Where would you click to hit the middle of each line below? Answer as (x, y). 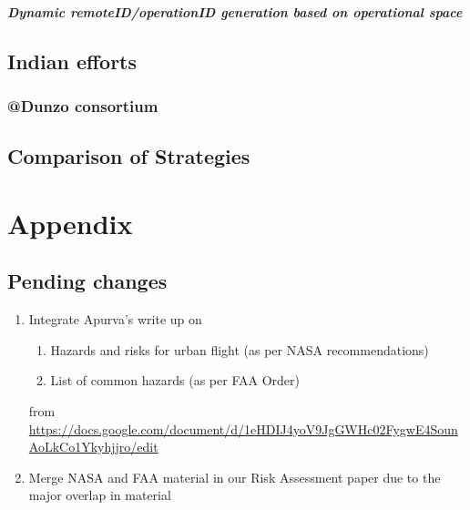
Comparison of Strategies (129, 156)
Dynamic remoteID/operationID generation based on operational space (235, 11)
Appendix (70, 223)
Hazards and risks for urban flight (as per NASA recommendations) (240, 349)
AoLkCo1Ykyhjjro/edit (93, 447)
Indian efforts (72, 61)
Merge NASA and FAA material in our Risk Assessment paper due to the (235, 477)
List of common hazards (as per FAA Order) (175, 380)
